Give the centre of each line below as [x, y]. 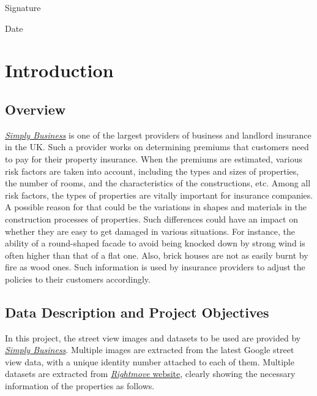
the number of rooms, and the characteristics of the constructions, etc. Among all [158, 183]
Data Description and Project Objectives [137, 312]
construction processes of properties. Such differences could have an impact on [151, 219]
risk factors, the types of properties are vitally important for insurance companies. [159, 195]
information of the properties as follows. [80, 386]
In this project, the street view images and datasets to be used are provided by [153, 337]
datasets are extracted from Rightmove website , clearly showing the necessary [150, 374]
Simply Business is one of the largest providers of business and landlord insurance [158, 135]
